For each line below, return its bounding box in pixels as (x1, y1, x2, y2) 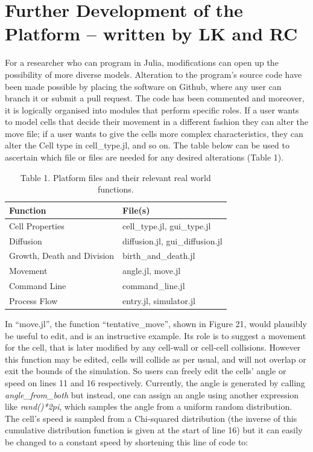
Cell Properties (9, 219, 65, 232)
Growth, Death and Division (9, 249, 115, 262)
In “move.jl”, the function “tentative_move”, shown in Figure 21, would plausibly (5, 317, 307, 329)
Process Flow (9, 294, 58, 307)
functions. (97, 183, 134, 196)
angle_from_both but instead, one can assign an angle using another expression (5, 388, 299, 401)
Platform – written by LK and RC (5, 21, 298, 46)
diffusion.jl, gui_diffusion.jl (122, 234, 223, 247)
